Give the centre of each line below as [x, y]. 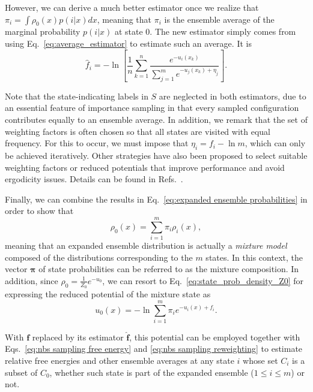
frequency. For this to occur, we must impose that [97, 143]
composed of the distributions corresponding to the [99, 257]
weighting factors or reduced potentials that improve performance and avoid [145, 167]
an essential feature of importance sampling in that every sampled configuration [152, 108]
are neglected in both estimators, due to [232, 96]
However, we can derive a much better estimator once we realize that [132, 7]
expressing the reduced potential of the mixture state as [108, 294]
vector [16, 269]
